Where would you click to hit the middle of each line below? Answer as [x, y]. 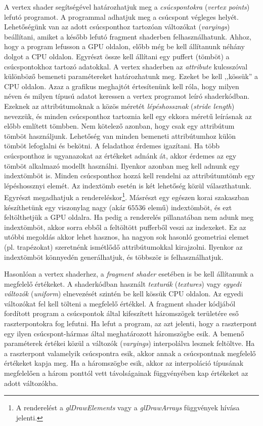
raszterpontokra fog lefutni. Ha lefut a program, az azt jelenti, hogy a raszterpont [130, 323]
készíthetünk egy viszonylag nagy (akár [65, 207]
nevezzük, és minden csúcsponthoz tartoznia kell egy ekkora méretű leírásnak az [128, 116]
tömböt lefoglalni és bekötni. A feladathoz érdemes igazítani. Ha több [112, 146]
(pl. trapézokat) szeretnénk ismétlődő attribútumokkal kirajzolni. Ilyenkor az [123, 246]
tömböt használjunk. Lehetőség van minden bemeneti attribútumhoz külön [120, 135]
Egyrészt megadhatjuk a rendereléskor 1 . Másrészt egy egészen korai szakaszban [127, 196]
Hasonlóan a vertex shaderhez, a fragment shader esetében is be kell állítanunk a [129, 274]
